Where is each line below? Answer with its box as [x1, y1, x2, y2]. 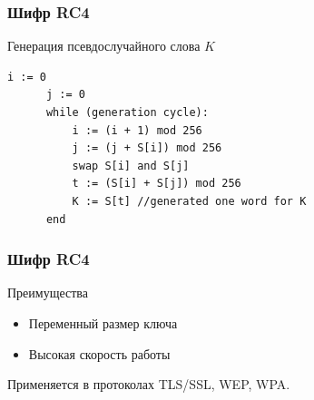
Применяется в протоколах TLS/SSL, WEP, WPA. [7, 375, 290, 394]
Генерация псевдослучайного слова [7, 36, 201, 55]
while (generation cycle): [45, 106, 209, 119]
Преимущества [7, 283, 88, 302]
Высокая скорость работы [28, 344, 171, 363]
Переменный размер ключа [28, 313, 178, 332]
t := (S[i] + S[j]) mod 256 [72, 177, 241, 190]
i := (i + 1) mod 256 [72, 123, 202, 137]
